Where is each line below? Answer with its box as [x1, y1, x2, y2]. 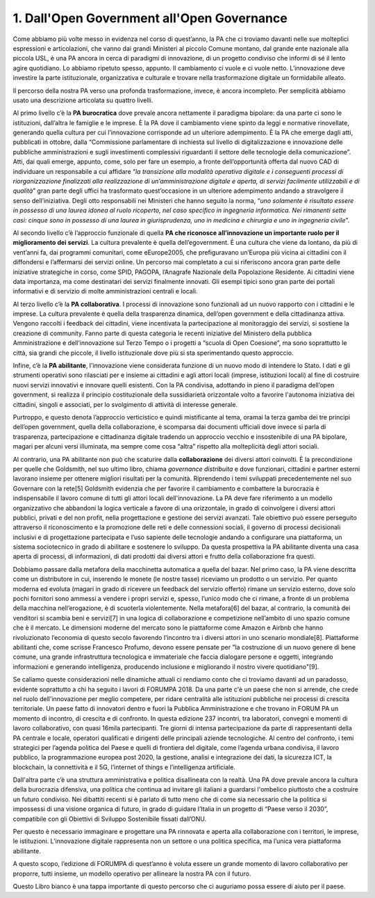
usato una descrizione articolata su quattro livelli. [12, 96, 153, 104]
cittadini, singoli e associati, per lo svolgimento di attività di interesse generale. [12, 400, 238, 408]
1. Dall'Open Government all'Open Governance [12, 10, 287, 26]
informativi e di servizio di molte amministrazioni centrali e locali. [12, 287, 198, 296]
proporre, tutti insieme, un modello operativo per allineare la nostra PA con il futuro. [12, 869, 251, 878]
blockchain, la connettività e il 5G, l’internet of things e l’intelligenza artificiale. [12, 762, 236, 771]
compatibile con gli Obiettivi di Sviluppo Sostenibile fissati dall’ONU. [12, 815, 207, 823]
